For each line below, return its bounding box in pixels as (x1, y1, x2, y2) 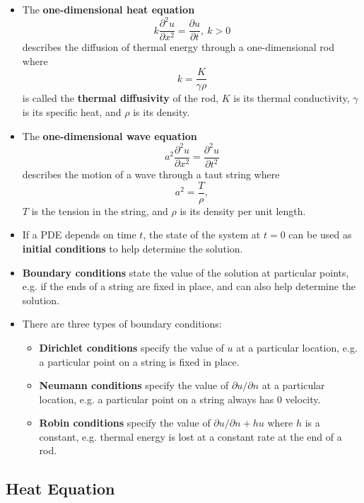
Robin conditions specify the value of (39, 415, 211, 430)
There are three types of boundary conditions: (22, 316, 222, 331)
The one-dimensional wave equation (22, 128, 197, 143)
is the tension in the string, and (31, 203, 168, 218)
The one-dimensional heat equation (22, 2, 195, 16)
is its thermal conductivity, (233, 91, 350, 105)
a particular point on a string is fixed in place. (39, 354, 240, 369)
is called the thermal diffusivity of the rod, (22, 91, 219, 105)
